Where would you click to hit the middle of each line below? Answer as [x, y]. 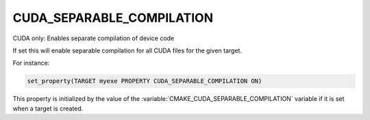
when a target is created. [48, 108]
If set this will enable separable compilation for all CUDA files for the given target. [127, 50]
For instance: [31, 63]
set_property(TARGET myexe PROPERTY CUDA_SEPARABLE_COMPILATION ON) [145, 81]
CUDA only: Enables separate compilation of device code [94, 38]
